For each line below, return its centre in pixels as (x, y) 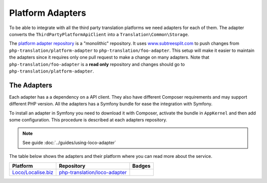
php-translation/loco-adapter (93, 172)
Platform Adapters (48, 13)
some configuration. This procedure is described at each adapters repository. (88, 120)
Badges (141, 166)
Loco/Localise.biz (33, 172)
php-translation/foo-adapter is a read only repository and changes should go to (97, 64)
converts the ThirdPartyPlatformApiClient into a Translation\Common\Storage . (99, 34)
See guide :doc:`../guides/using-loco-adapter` (69, 143)
